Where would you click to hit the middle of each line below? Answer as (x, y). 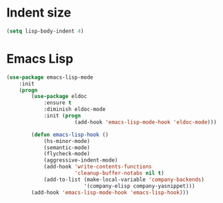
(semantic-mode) (67, 147)
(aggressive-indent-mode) (80, 160)
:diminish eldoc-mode (75, 109)
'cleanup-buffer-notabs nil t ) (119, 173)
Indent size (39, 13)
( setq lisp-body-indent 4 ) (45, 31)
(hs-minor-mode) (67, 141)
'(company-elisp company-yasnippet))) (139, 186)
